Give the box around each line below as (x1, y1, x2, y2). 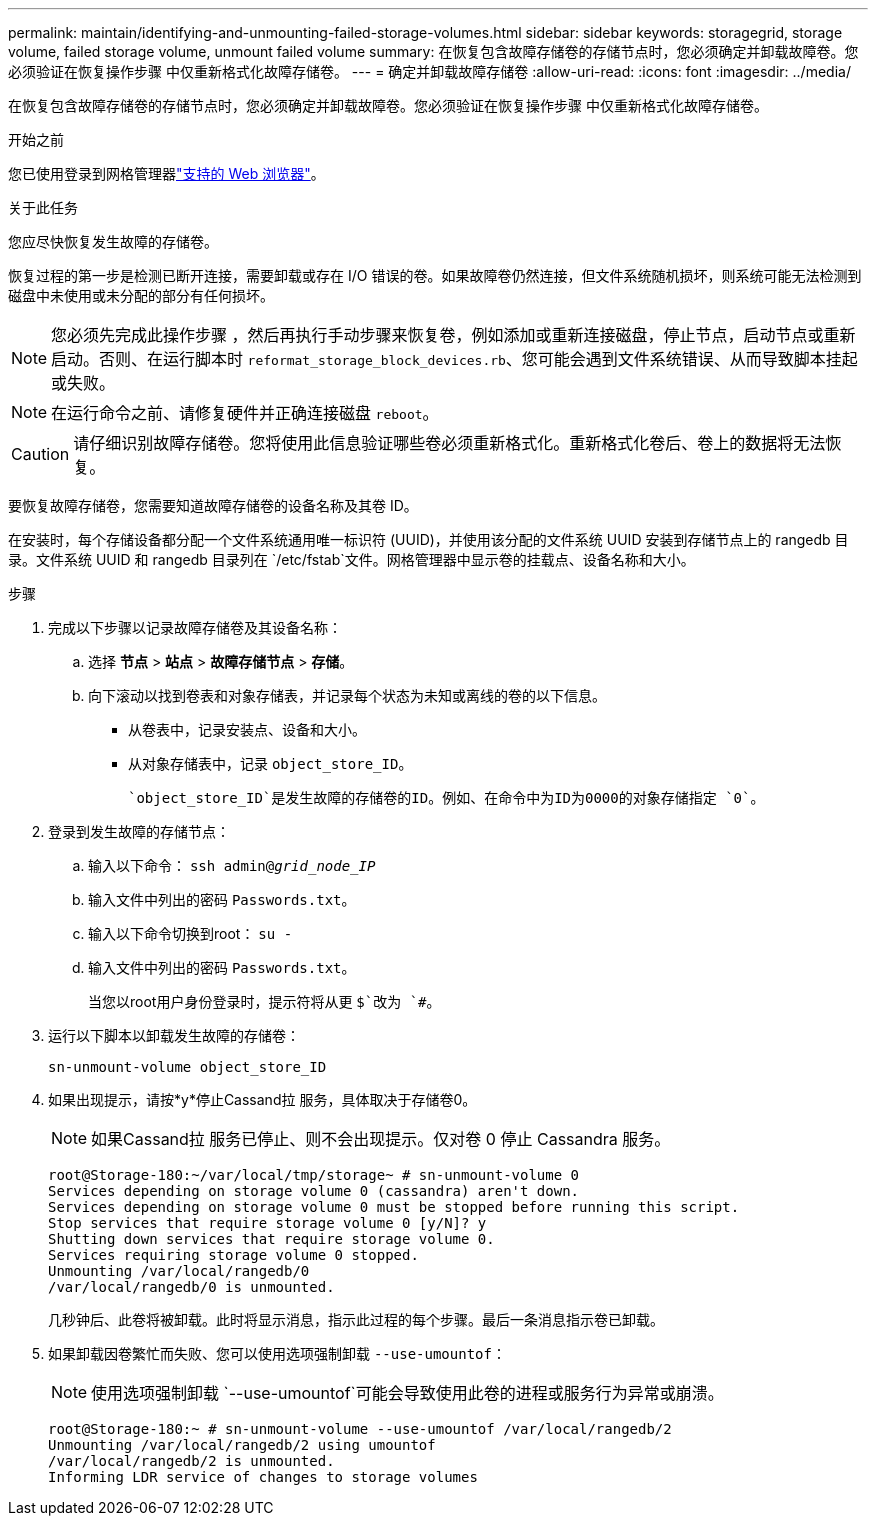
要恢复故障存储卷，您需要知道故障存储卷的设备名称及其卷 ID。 (8, 497, 418, 514)
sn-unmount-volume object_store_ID (48, 1059, 327, 1075)
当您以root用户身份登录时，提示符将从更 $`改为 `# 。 (88, 993, 441, 1010)
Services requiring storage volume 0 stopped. (48, 1247, 419, 1263)
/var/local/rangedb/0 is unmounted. (48, 1279, 335, 1295)
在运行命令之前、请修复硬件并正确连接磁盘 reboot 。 (51, 403, 439, 423)
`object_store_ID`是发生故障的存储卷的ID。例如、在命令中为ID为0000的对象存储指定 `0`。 (128, 790, 765, 806)
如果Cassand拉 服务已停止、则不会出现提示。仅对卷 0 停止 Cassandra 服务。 (91, 1129, 671, 1149)
